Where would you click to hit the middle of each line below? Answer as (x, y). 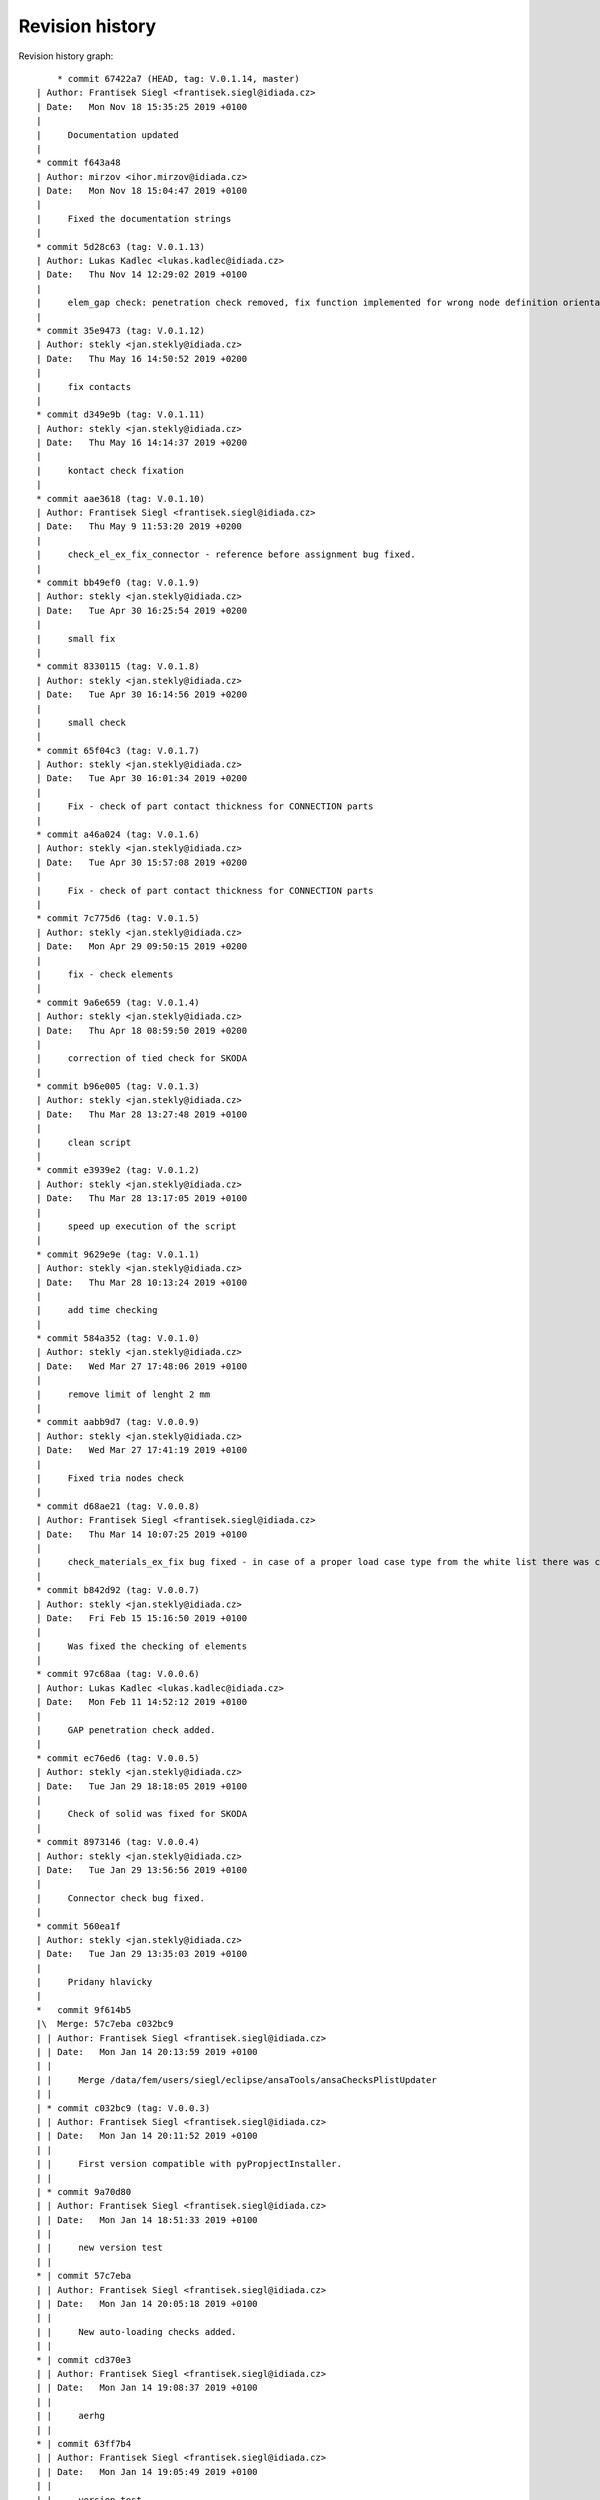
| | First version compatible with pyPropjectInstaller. (189, 2164)
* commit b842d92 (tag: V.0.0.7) (118, 1590)
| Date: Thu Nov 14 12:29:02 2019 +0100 (142, 274)
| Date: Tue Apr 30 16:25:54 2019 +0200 (142, 610)
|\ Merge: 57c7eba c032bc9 (105, 2024)
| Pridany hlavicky (94, 1982)
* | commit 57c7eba (84, 2276)
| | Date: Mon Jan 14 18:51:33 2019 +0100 (147, 2219)
